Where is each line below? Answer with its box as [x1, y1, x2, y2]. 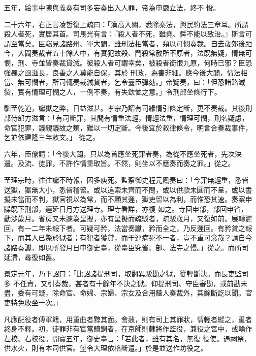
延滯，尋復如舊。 [4, 252, 59, 262]
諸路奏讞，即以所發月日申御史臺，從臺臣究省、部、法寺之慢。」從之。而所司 [4, 242, 249, 253]
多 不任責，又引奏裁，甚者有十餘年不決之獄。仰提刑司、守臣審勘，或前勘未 [4, 278, 248, 288]
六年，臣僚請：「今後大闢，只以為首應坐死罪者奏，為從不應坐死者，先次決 [4, 148, 242, 159]
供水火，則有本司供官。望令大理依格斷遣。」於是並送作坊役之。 [4, 343, 207, 353]
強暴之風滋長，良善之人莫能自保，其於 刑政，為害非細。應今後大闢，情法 [4, 67, 241, 77]
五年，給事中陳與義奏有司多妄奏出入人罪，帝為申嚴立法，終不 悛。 [4, 2, 220, 12]
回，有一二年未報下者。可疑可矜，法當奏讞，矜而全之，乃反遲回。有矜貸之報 [4, 223, 252, 233]
